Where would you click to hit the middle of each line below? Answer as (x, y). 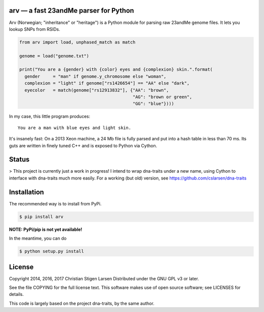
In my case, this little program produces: (50, 116)
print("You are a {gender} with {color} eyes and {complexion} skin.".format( (116, 69)
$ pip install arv (41, 217)
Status (19, 160)
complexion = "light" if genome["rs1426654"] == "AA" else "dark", (107, 83)
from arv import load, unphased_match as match (77, 42)
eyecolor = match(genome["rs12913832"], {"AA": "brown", (97, 90)
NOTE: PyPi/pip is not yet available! (46, 229)
